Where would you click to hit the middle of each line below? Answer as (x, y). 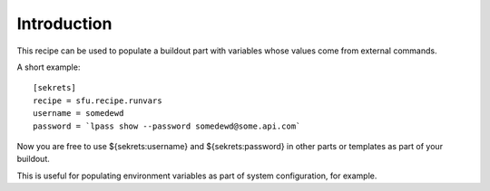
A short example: (49, 67)
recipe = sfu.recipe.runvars (98, 100)
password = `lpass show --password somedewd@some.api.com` (167, 126)
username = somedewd (78, 114)
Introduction (64, 24)
